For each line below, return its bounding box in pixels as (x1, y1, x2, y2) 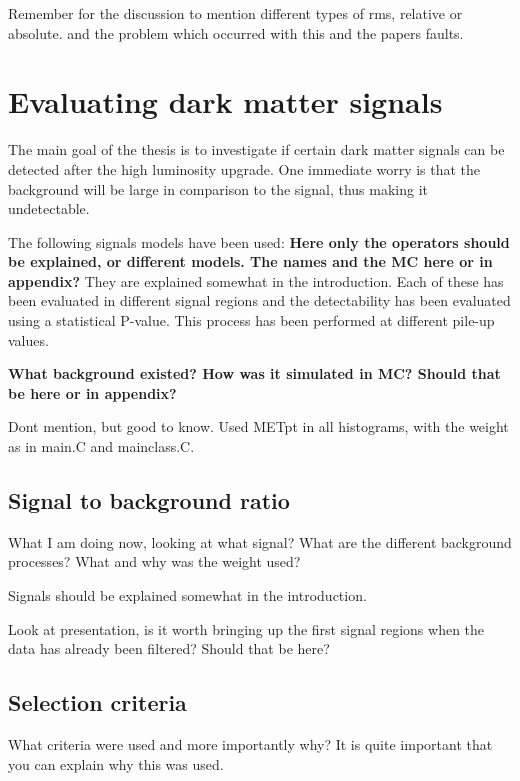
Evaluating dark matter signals (8, 81, 443, 122)
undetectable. (8, 198, 90, 219)
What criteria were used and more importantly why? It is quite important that (8, 734, 493, 754)
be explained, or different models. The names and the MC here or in (8, 251, 493, 272)
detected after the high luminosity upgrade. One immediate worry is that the (8, 158, 481, 179)
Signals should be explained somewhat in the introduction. (8, 585, 367, 606)
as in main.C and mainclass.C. (8, 436, 195, 457)
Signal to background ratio (8, 485, 290, 516)
